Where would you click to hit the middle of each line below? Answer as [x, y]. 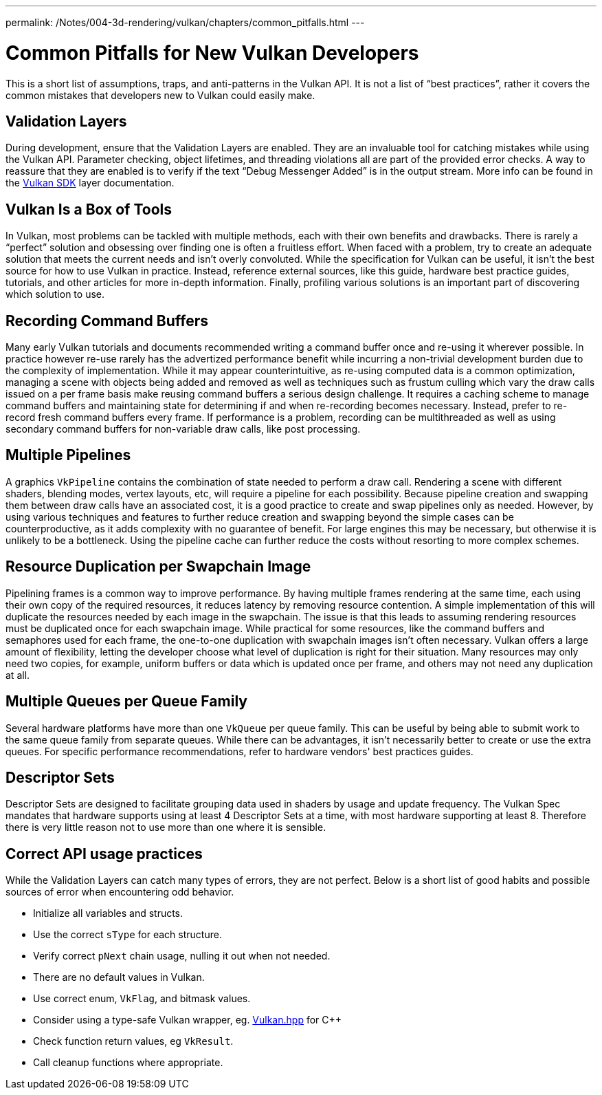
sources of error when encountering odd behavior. [120, 892]
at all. [18, 675]
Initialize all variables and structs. [108, 913]
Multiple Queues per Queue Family [126, 702]
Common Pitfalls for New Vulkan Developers [212, 53]
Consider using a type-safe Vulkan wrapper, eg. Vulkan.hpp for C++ [188, 1020]
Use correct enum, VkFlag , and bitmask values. [142, 999]
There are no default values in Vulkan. [119, 977]
